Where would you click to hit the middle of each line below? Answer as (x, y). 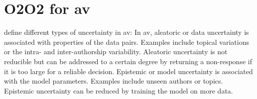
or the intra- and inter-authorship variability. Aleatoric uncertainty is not (116, 51)
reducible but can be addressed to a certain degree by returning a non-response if (128, 61)
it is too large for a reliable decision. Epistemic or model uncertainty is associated (128, 71)
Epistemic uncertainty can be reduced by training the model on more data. (119, 90)
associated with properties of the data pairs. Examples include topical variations (127, 42)
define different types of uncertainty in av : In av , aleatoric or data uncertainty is (127, 32)
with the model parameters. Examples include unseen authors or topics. (114, 81)
